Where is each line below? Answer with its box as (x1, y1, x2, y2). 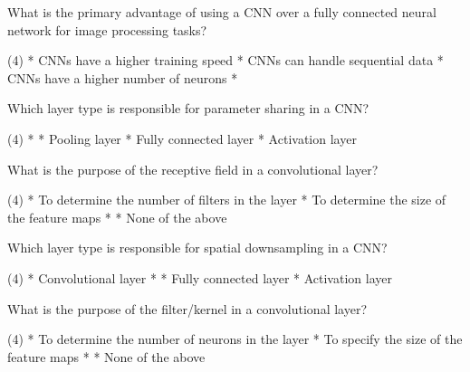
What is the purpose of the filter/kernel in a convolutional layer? (7, 299, 367, 318)
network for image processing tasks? (7, 20, 207, 39)
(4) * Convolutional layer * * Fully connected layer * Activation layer (7, 268, 392, 287)
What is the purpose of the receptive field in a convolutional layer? (7, 159, 379, 178)
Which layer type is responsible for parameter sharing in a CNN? (7, 99, 369, 118)
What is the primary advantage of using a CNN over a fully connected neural (7, 3, 436, 21)
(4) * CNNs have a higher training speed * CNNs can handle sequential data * (7, 51, 444, 70)
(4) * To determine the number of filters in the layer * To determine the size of (7, 190, 446, 209)
